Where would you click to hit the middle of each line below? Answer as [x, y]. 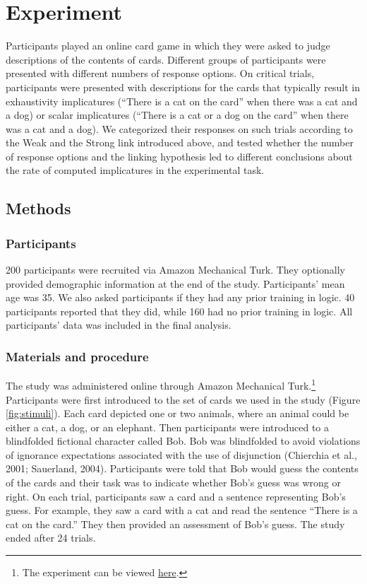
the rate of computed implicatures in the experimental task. [135, 170]
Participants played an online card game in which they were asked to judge [168, 46]
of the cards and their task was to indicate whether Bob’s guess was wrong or [173, 483]
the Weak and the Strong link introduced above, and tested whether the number [180, 142]
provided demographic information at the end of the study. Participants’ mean [175, 283]
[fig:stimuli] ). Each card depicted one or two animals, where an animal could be [178, 413]
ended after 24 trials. [51, 538]
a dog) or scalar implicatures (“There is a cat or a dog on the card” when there [177, 115]
